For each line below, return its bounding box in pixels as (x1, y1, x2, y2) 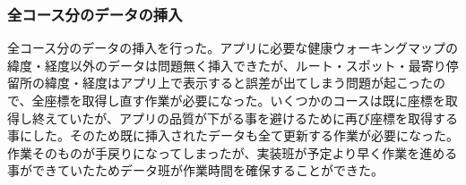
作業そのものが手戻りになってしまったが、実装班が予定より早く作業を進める (7, 143, 458, 162)
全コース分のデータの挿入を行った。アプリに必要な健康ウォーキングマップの (7, 38, 458, 57)
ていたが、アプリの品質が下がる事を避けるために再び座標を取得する (56, 108, 459, 127)
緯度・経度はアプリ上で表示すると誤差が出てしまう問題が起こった (44, 73, 434, 92)
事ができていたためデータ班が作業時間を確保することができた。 (7, 161, 384, 180)
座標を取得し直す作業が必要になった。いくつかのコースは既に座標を (44, 91, 445, 109)
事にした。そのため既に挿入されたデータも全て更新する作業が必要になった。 (7, 126, 459, 145)
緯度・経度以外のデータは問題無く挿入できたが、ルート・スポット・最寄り (7, 55, 446, 74)
